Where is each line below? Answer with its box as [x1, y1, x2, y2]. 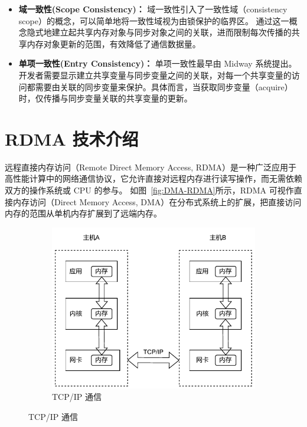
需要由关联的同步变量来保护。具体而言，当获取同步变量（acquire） [35, 80, 293, 93]
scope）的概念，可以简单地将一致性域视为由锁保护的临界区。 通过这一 [18, 14, 289, 27]
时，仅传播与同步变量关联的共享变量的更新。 [18, 92, 192, 104]
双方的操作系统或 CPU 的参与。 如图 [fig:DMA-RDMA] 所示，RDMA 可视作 [5, 184, 294, 196]
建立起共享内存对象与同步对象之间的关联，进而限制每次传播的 [51, 26, 292, 38]
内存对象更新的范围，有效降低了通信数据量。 [27, 37, 201, 50]
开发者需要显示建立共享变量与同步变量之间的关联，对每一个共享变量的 [18, 68, 292, 81]
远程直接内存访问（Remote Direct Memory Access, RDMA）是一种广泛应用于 [5, 160, 297, 173]
